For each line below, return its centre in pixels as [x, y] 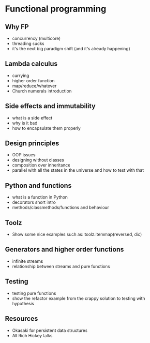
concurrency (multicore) [36, 38]
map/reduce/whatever [34, 86]
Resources [22, 319]
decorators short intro [34, 202]
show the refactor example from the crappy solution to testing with [78, 298]
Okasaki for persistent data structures [50, 330]
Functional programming [56, 9]
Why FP [17, 27]
